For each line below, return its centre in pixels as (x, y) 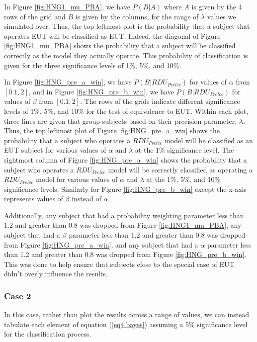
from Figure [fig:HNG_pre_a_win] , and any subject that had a (101, 244)
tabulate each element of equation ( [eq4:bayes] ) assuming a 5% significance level (126, 324)
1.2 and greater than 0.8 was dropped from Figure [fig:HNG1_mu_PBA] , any (123, 225)
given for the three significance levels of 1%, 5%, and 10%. (93, 65)
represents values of (34, 199)
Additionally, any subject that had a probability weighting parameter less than (124, 215)
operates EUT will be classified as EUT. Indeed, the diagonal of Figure (112, 36)
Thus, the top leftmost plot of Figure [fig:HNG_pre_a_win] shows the (112, 130)
